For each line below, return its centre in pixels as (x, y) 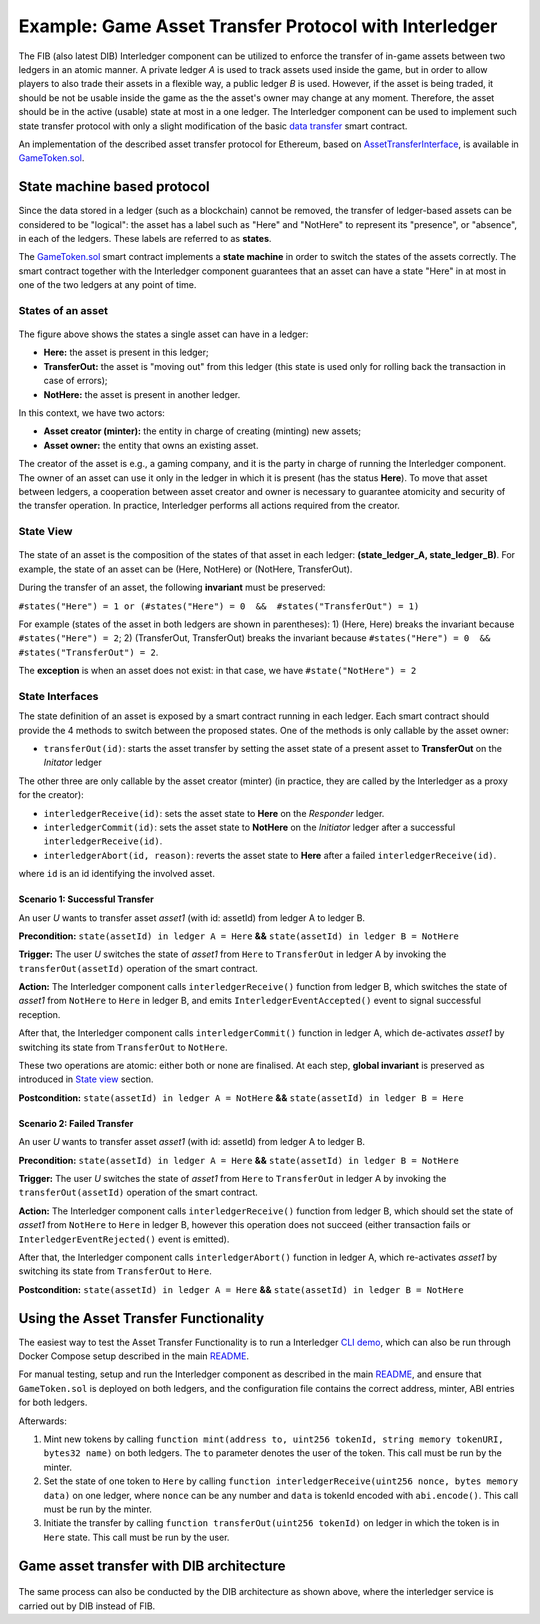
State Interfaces (58, 696)
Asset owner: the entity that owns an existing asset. (151, 445)
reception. (39, 1014)
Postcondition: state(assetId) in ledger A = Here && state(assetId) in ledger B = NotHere (241, 1289)
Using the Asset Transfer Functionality (141, 1318)
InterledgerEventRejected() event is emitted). (124, 1239)
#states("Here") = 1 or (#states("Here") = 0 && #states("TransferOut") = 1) (219, 606)
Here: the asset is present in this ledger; (126, 352)
